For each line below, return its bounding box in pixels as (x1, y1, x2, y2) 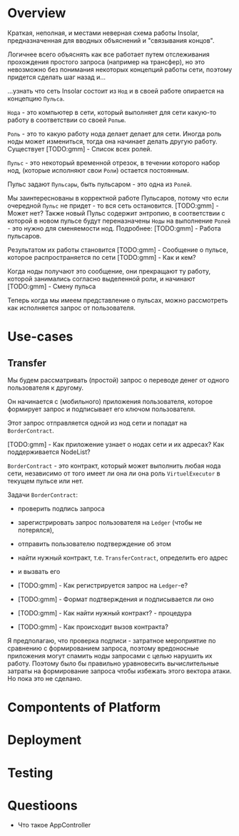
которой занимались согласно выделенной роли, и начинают (7, 274, 195, 283)
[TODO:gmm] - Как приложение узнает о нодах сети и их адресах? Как (7, 440, 225, 448)
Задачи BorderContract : (7, 490, 78, 499)
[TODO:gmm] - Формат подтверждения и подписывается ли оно (17, 595, 214, 603)
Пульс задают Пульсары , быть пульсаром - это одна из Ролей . (7, 180, 193, 188)
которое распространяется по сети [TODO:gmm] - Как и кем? (7, 253, 196, 261)
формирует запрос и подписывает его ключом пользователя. (7, 405, 196, 413)
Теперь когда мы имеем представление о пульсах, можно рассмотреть (7, 296, 228, 304)
